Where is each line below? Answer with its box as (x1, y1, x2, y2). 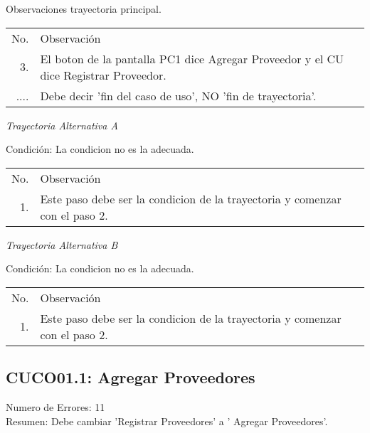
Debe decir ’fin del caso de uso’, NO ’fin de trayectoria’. (40, 87, 317, 104)
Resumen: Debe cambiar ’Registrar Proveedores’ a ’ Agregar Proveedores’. (6, 413, 328, 428)
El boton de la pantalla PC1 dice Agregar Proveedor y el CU (40, 50, 344, 67)
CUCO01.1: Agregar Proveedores (6, 366, 255, 388)
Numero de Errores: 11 (6, 400, 105, 415)
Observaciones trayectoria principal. (6, 1, 162, 16)
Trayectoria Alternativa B (6, 237, 118, 252)
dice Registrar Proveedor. (40, 66, 166, 83)
